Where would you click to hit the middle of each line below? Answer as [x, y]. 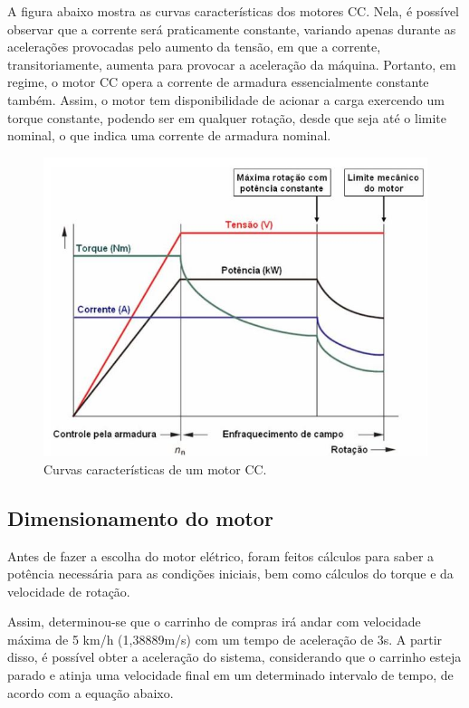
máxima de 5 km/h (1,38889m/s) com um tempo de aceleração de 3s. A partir [225, 639]
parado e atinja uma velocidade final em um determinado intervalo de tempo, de [230, 675]
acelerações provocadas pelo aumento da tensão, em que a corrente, [194, 47]
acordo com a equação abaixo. [91, 692]
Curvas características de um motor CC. [155, 469]
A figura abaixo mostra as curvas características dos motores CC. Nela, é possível [234, 11]
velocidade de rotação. [69, 591]
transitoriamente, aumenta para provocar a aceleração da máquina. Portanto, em [232, 64]
